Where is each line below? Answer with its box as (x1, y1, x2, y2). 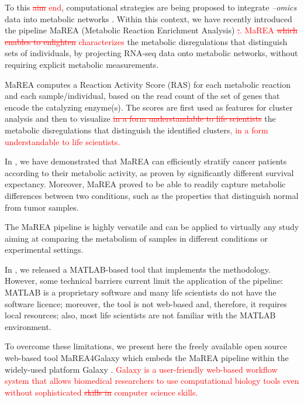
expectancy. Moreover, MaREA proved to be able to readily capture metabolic (5, 178, 286, 190)
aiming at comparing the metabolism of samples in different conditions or (5, 232, 268, 244)
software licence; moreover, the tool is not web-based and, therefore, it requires (5, 297, 287, 310)
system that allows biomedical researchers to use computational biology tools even (5, 374, 299, 387)
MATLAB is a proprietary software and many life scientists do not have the (5, 286, 277, 298)
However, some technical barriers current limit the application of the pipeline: (5, 274, 283, 287)
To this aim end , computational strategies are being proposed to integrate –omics (5, 1, 297, 13)
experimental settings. (5, 243, 84, 256)
